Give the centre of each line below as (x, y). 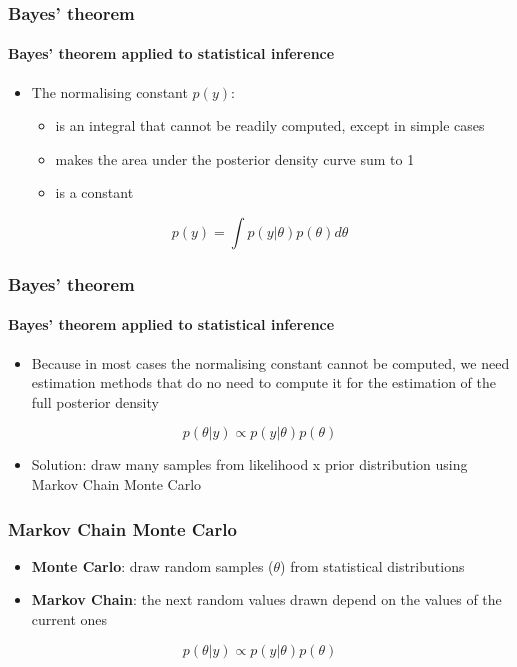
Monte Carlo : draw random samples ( (152, 565)
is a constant (94, 192)
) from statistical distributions (372, 565)
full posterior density (95, 401)
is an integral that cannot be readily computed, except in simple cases (270, 125)
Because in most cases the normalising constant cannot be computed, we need (270, 362)
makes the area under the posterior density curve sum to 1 (235, 158)
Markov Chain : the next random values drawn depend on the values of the (266, 599)
